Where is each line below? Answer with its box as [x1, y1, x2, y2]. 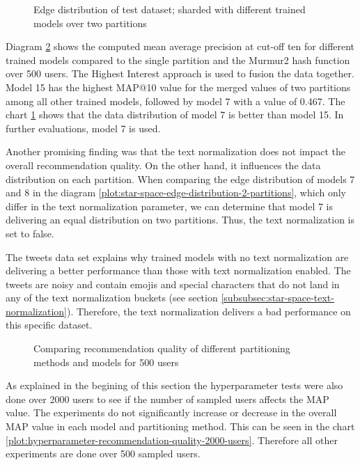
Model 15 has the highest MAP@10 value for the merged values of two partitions [6, 79, 351, 94]
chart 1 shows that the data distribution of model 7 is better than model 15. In [6, 107, 344, 122]
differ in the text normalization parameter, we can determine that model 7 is [6, 198, 334, 213]
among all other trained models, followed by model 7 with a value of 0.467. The [6, 93, 345, 108]
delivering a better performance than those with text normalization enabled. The [6, 263, 351, 278]
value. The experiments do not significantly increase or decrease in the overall [6, 405, 337, 420]
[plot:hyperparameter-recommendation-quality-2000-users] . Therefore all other [6, 432, 338, 447]
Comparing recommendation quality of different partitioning [33, 341, 290, 356]
